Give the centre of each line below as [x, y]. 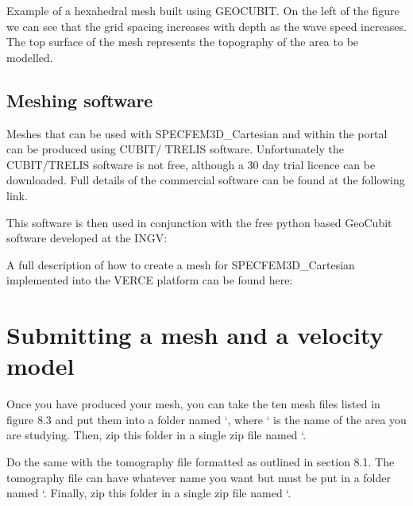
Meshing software [80, 100]
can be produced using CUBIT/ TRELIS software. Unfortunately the [175, 149]
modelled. [30, 57]
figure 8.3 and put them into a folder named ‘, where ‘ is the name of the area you [206, 419]
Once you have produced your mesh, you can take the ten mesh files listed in [193, 404]
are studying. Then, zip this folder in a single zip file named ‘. [156, 435]
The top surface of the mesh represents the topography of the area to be [183, 42]
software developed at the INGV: [87, 238]
